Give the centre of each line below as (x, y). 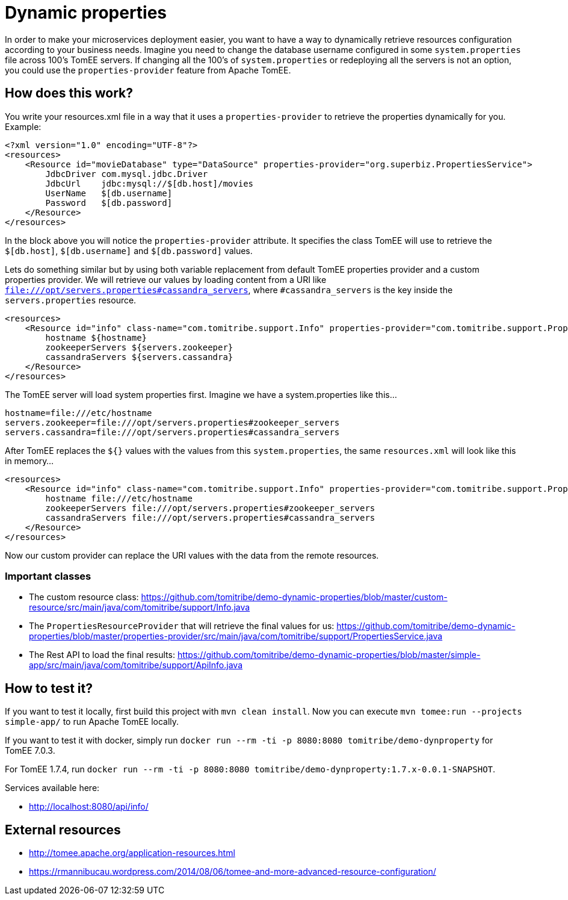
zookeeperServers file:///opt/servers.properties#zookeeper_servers (210, 508)
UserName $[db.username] (109, 193)
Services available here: (52, 788)
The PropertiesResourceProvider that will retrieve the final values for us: (182, 626)
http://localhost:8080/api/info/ (89, 807)
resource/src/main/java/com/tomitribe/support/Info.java (140, 607)
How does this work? (69, 93)
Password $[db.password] (109, 203)
